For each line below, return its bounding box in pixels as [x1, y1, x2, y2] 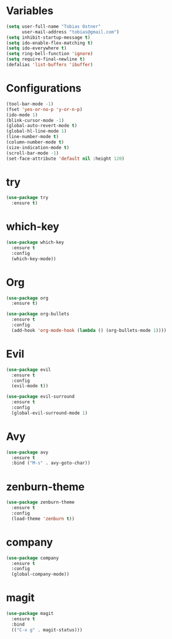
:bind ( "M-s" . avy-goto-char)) [11, 460, 91, 466]
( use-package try [6, 195, 49, 201]
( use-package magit [6, 611, 54, 617]
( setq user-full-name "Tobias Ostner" [6, 23, 101, 29]
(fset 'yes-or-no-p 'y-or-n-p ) [6, 106, 83, 112]
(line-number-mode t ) [6, 134, 59, 140]
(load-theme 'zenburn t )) [11, 516, 75, 522]
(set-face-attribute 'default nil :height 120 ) [6, 156, 125, 162]
